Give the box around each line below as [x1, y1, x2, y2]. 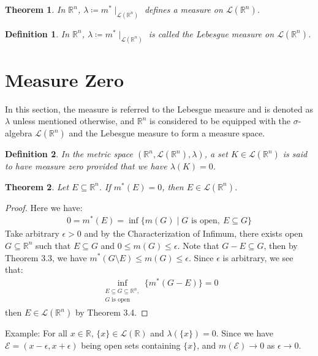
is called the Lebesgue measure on [148, 27, 274, 40]
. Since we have [216, 327, 274, 339]
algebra [5, 127, 32, 139]
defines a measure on [144, 3, 223, 15]
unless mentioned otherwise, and [12, 114, 135, 127]
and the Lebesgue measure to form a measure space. [69, 127, 265, 139]
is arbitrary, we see [222, 251, 293, 264]
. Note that [177, 239, 219, 251]
